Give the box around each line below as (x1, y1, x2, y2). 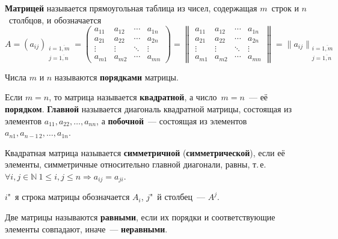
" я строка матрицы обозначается (7, 190, 130, 203)
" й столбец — (150, 190, 205, 203)
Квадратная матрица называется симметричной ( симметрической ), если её (5, 146, 285, 159)
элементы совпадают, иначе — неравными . (5, 222, 168, 235)
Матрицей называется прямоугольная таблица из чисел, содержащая (5, 2, 257, 14)
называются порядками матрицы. (54, 70, 179, 83)
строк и (271, 2, 299, 14)
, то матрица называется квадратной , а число (49, 91, 217, 103)
